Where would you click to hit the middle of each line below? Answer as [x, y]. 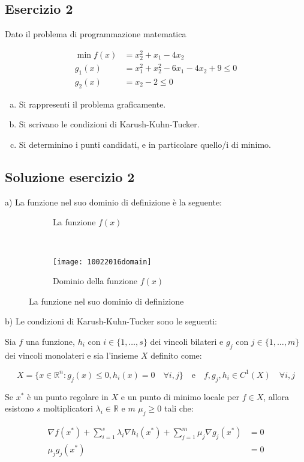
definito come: [176, 355]
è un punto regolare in [68, 396]
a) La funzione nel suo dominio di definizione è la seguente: [114, 202]
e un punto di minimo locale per [180, 396]
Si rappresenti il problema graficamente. [92, 104]
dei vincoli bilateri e [187, 341]
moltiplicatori [68, 408]
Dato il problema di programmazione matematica [96, 34]
